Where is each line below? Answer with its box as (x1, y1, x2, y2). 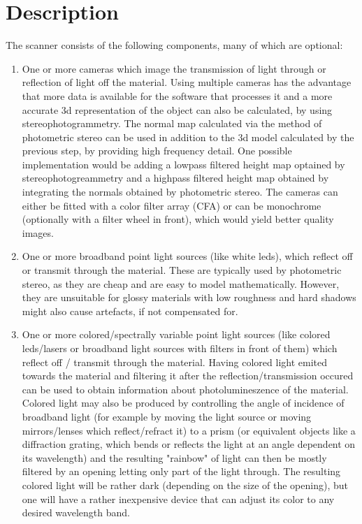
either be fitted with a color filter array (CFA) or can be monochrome (22, 198, 321, 212)
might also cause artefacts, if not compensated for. (22, 303, 238, 318)
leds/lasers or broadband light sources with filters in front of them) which (22, 341, 338, 355)
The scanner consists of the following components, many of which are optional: (6, 38, 343, 52)
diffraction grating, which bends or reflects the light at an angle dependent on (22, 437, 356, 451)
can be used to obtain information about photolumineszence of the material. (22, 381, 349, 396)
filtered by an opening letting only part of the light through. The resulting (22, 464, 341, 479)
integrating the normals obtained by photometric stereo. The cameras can (22, 184, 338, 199)
